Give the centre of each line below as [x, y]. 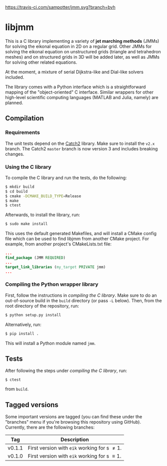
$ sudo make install [27, 224]
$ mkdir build [20, 187]
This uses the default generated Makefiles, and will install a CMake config [81, 233]
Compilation [24, 118]
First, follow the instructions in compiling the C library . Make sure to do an [81, 295]
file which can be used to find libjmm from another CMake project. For [77, 239]
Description [75, 440]
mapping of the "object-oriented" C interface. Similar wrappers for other [79, 92]
